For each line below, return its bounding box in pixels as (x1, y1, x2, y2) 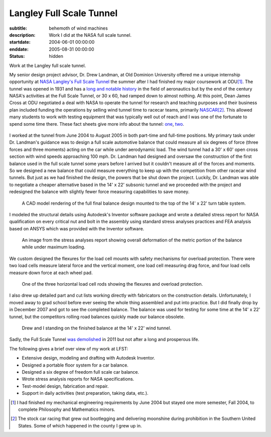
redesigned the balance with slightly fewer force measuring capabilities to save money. (9, 189, 190, 195)
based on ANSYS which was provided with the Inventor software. (9, 225, 145, 231)
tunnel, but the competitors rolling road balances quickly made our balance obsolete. (9, 313, 185, 319)
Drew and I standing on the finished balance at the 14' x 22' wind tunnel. (22, 325, 172, 331)
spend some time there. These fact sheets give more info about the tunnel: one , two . (9, 121, 184, 127)
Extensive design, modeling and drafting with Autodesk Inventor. (22, 355, 156, 361)
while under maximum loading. (22, 244, 85, 250)
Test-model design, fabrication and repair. (22, 383, 109, 389)
